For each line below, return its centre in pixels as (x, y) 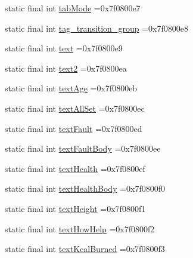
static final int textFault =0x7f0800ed (74, 128)
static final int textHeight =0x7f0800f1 (75, 208)
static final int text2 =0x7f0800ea (66, 68)
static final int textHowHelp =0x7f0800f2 (80, 228)
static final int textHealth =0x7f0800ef (75, 168)
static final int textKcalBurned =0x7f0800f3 (85, 249)
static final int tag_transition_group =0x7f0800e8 (96, 28)
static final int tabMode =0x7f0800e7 (73, 8)
